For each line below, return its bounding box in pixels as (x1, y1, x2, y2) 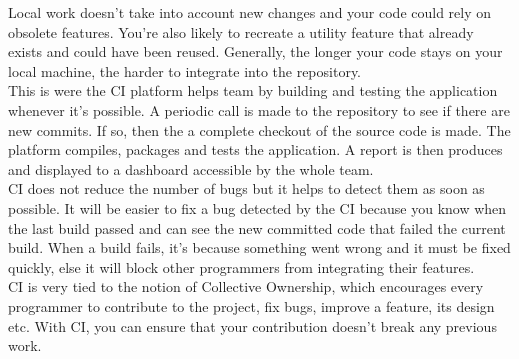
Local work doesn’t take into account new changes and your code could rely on (8, 2, 492, 22)
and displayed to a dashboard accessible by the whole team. (8, 158, 374, 179)
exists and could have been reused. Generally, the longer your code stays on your (8, 41, 503, 62)
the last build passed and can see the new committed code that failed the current (8, 217, 506, 238)
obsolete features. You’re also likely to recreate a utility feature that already (8, 21, 474, 42)
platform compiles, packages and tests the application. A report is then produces (8, 139, 503, 160)
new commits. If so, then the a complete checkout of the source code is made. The (8, 119, 511, 140)
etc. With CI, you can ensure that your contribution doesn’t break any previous (8, 315, 497, 336)
